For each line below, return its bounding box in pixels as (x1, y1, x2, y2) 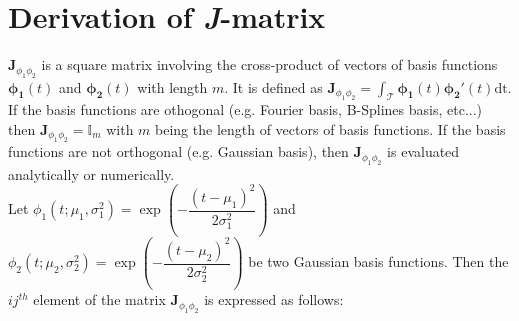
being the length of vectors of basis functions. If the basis (155, 118, 506, 139)
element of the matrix (33, 289, 166, 310)
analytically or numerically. (8, 163, 175, 184)
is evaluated (387, 141, 460, 162)
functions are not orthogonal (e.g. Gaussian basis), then (8, 141, 349, 162)
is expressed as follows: (204, 289, 344, 310)
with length (137, 76, 208, 97)
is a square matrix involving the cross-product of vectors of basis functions (41, 54, 498, 75)
